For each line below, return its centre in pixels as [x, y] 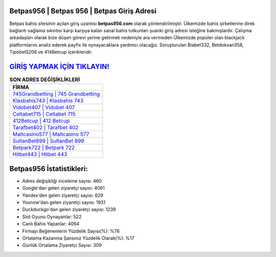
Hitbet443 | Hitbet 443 [40, 154]
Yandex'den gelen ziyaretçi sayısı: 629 [63, 195]
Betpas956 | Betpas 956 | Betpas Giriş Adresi [83, 11]
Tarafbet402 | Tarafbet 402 [45, 128]
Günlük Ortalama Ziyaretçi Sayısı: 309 [62, 245]
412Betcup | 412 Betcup [41, 121]
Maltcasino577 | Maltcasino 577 [51, 134]
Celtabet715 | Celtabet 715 [44, 114]
